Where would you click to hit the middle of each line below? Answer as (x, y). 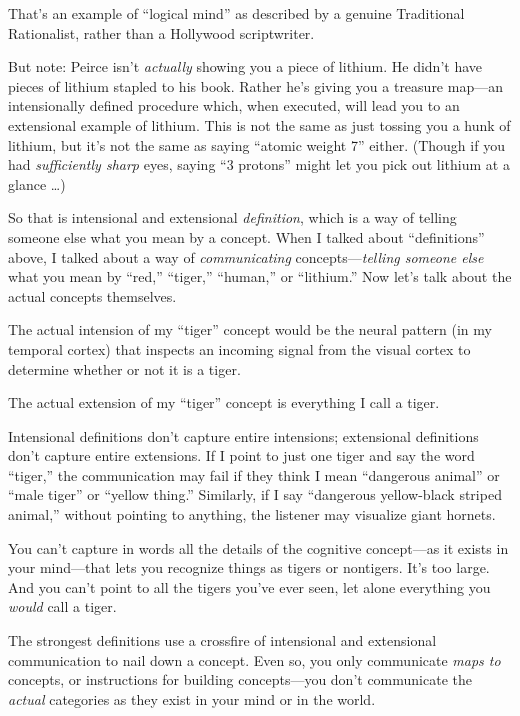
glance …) (37, 183)
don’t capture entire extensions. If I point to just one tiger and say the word (241, 455)
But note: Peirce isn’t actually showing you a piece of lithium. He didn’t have (245, 66)
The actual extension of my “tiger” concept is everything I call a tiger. (224, 402)
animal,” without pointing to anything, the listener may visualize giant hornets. (252, 514)
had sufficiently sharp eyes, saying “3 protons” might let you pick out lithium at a (259, 164)
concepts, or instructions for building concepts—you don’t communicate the (240, 679)
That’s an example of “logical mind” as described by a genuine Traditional (236, 13)
